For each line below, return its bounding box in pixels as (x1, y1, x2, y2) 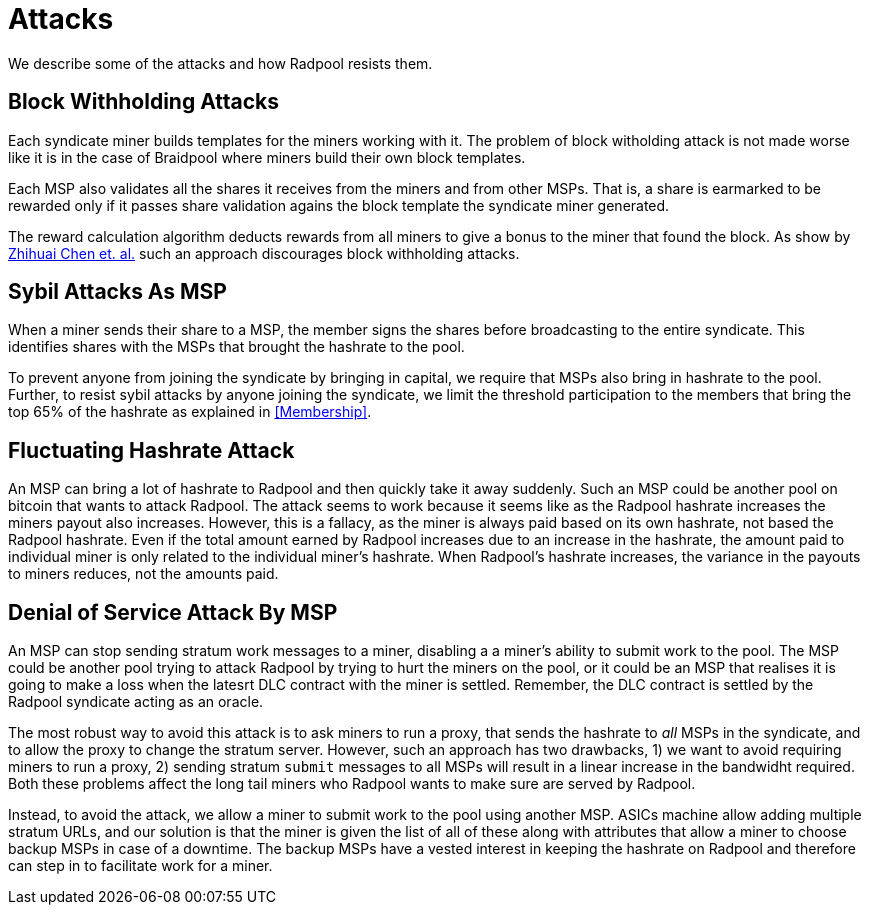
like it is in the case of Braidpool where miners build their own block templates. (8, 148, 526, 166)
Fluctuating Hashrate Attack (8, 437, 295, 463)
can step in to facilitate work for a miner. (8, 857, 273, 875)
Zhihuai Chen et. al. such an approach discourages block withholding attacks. (8, 244, 520, 262)
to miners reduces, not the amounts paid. (8, 565, 279, 583)
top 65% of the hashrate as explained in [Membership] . (8, 403, 372, 421)
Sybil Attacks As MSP (8, 279, 227, 305)
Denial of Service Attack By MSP (8, 599, 338, 625)
